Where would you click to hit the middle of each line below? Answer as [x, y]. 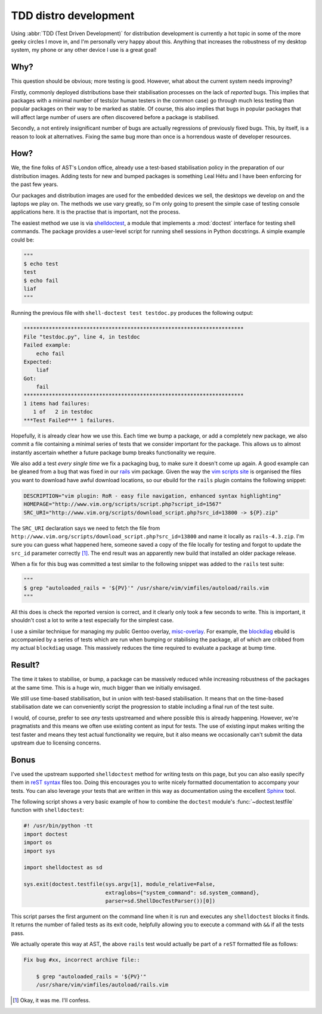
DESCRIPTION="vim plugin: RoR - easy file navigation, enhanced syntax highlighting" [152, 496]
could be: [23, 240]
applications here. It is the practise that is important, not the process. [96, 212]
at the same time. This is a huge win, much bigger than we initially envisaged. [106, 687]
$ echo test [41, 263]
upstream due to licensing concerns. [56, 743]
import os [38, 843]
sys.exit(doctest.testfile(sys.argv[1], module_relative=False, [120, 884]
